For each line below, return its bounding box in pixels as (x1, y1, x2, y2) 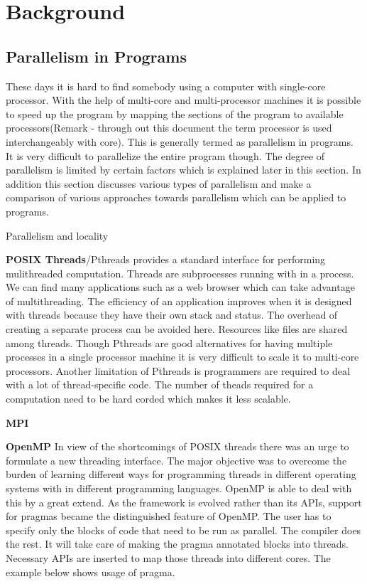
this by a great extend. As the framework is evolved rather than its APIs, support (6, 494, 362, 509)
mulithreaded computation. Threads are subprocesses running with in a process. (6, 265, 354, 280)
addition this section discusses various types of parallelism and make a (6, 176, 312, 191)
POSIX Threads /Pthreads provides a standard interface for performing (6, 252, 326, 267)
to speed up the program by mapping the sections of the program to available (6, 106, 344, 121)
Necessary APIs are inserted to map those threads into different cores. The (6, 550, 331, 565)
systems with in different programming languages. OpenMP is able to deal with (6, 481, 352, 496)
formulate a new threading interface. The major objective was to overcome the (6, 452, 347, 467)
